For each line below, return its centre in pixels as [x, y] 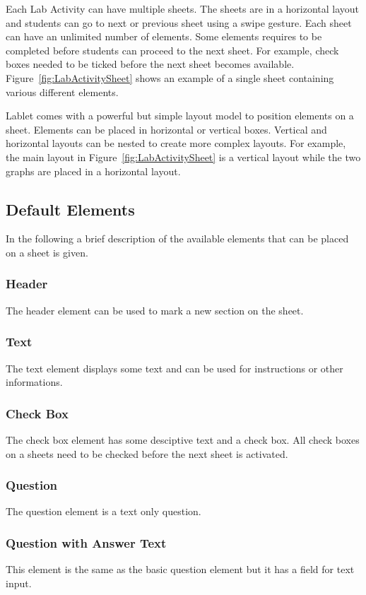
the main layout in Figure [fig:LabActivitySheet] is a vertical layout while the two [183, 157]
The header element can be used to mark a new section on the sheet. [155, 310]
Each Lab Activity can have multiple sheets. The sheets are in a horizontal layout [183, 8]
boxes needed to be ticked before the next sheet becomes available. [150, 64]
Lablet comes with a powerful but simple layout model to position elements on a [180, 116]
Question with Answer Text [86, 542]
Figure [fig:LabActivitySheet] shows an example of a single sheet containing [170, 77]
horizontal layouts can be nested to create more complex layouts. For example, [176, 143]
